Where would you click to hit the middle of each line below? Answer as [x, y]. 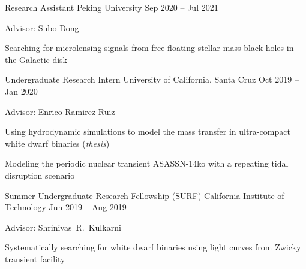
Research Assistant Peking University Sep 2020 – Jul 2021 [112, 7]
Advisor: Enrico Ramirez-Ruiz [60, 111]
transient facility [35, 259]
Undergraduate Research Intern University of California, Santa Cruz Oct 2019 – [152, 79]
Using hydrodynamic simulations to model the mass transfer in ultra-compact [148, 132]
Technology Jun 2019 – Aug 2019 [66, 207]
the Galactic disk [36, 59]
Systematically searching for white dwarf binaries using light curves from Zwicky [153, 247]
